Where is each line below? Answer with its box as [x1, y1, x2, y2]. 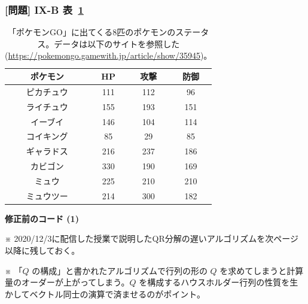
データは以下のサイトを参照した [54, 37, 180, 50]
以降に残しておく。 [5, 244, 80, 257]
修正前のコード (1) [5, 212, 79, 224]
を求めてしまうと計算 [219, 264, 304, 276]
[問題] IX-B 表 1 [5, 2, 84, 17]
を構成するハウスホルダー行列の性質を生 [139, 276, 298, 288]
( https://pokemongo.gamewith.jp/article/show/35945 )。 [5, 49, 212, 62]
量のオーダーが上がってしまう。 [5, 276, 130, 288]
